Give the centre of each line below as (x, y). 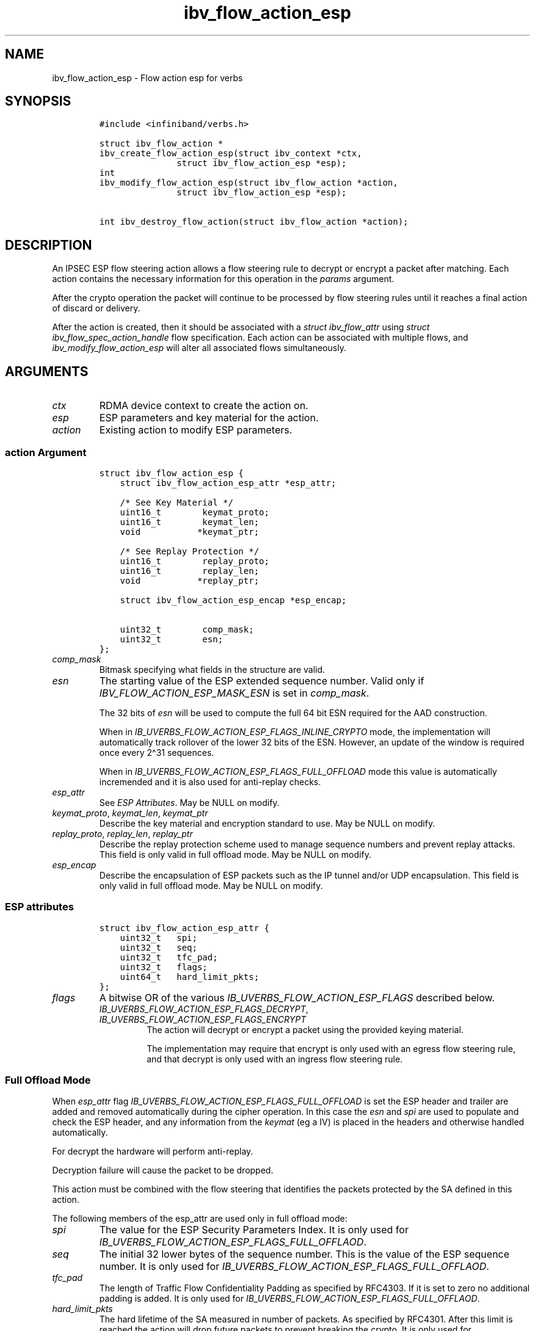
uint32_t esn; (172, 639)
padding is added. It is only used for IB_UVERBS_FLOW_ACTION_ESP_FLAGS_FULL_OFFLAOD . (289, 1299)
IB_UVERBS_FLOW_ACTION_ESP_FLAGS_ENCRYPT (203, 1019)
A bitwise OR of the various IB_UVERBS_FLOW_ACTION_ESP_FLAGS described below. (297, 997)
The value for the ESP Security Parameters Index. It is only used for (254, 1230)
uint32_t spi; (158, 938)
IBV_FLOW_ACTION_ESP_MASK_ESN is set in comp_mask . (234, 693)
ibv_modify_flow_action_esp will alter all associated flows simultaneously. (199, 348)
